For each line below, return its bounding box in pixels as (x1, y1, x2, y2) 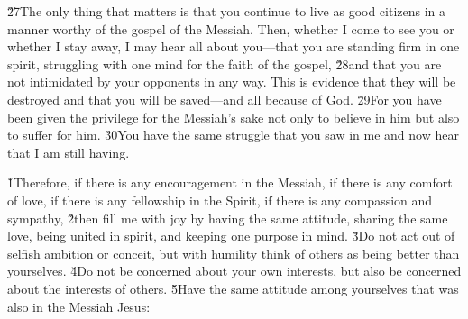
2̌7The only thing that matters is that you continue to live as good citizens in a (7, 2, 446, 20)
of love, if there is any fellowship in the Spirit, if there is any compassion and (7, 190, 433, 209)
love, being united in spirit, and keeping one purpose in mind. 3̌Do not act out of (7, 226, 455, 245)
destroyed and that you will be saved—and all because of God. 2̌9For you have (7, 89, 442, 108)
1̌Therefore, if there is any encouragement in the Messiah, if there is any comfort (7, 173, 453, 192)
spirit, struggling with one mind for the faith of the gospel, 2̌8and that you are (7, 54, 442, 73)
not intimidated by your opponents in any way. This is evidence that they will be (7, 72, 456, 91)
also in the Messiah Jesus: (7, 296, 151, 315)
